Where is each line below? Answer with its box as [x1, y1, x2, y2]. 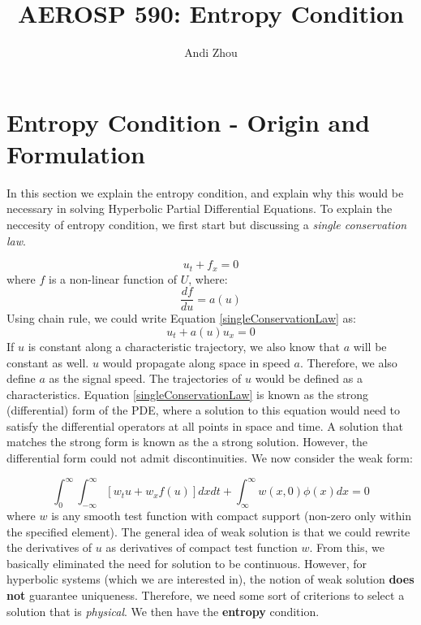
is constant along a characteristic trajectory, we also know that [28, 337, 340, 354]
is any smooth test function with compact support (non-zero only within [51, 506, 411, 523]
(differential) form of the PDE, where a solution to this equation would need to [6, 401, 401, 419]
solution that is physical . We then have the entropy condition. [6, 602, 320, 619]
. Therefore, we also [299, 354, 397, 371]
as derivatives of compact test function [105, 539, 298, 556]
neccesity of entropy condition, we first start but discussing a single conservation [6, 216, 407, 233]
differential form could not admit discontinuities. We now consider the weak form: [6, 449, 413, 467]
